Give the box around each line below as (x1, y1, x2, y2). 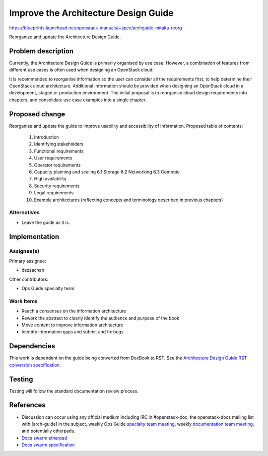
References (9, 401, 46, 409)
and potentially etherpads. (21, 428, 75, 434)
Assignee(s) (9, 247, 40, 254)
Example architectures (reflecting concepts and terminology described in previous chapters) (34, 197, 223, 203)
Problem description (9, 47, 74, 55)
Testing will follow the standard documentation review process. (9, 388, 138, 394)
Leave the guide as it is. (21, 219, 70, 226)
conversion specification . (9, 362, 61, 368)
